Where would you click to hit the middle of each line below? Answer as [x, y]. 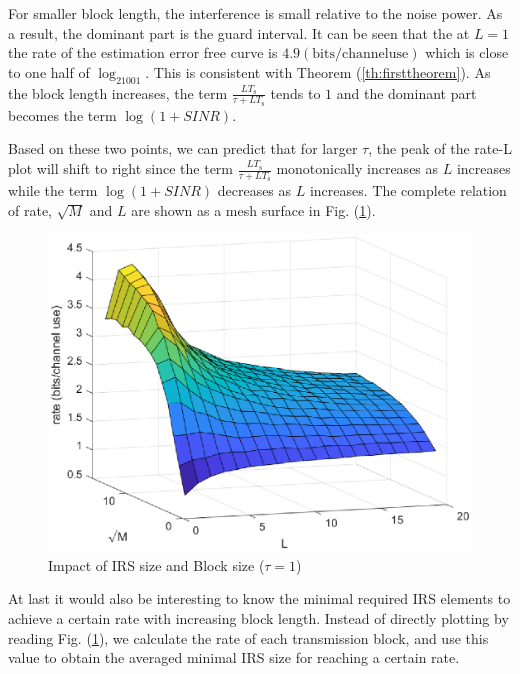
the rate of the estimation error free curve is [143, 52]
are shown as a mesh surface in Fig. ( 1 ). [253, 209]
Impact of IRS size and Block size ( [156, 564]
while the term [53, 190]
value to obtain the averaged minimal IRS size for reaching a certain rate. [234, 657]
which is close [467, 52]
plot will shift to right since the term [121, 168]
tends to [295, 92]
